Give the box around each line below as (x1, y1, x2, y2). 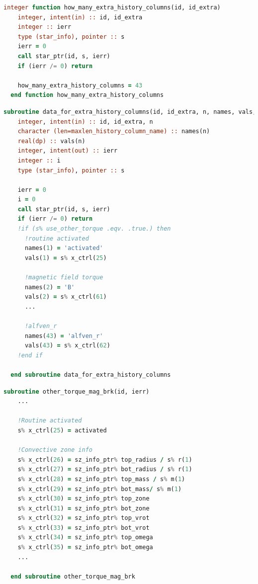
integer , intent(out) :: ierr (17, 147, 118, 155)
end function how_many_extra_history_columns (10, 91, 164, 99)
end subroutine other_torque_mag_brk (10, 573, 135, 580)
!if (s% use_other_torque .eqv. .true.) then (17, 225, 171, 233)
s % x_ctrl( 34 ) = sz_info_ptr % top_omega (17, 534, 153, 541)
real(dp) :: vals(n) (17, 137, 86, 145)
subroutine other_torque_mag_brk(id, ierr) (3, 388, 150, 395)
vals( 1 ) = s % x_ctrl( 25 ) (24, 254, 107, 261)
